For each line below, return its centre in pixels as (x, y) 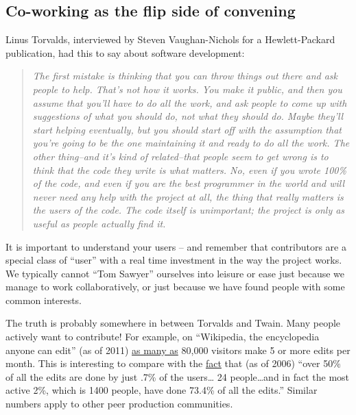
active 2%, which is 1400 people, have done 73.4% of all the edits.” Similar (162, 390)
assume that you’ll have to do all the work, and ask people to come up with (190, 102)
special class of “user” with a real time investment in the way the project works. (174, 260)
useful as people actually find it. (99, 223)
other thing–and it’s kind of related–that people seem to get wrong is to (180, 156)
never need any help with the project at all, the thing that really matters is (188, 196)
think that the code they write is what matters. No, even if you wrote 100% (189, 169)
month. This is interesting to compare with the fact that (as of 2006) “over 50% (173, 363)
